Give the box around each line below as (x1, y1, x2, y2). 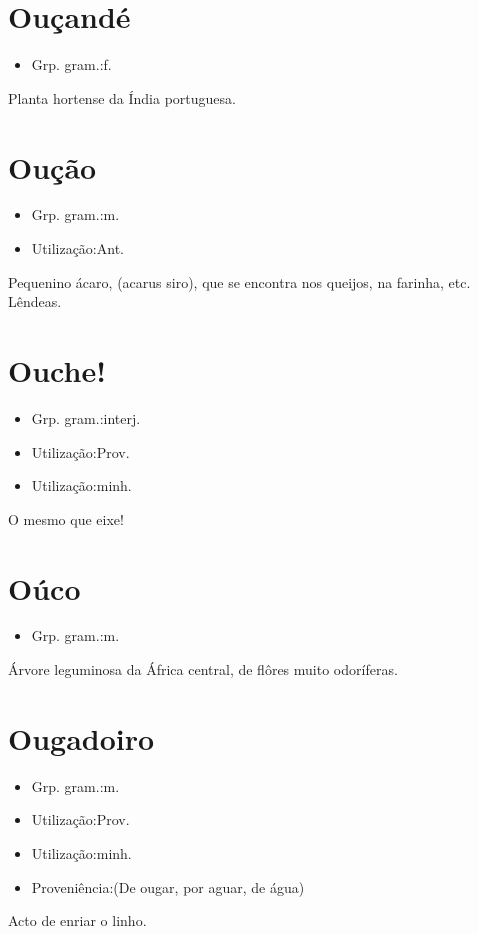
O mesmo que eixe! (8, 508, 124, 529)
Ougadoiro (8, 717, 155, 758)
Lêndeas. (8, 291, 62, 312)
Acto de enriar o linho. (8, 910, 147, 931)
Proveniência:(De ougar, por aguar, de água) (31, 876, 305, 897)
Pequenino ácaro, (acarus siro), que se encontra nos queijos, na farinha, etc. (8, 271, 471, 292)
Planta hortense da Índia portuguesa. (8, 87, 236, 108)
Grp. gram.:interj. (31, 407, 141, 428)
